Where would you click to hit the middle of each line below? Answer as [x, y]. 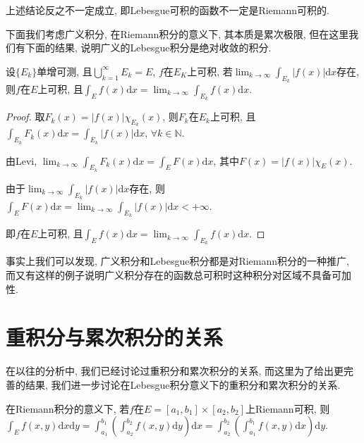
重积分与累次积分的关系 [115, 337]
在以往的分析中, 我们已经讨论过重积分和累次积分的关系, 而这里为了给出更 [175, 371]
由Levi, [22, 160]
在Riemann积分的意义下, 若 [68, 408]
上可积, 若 [210, 71]
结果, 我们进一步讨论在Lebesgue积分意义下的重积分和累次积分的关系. [183, 384]
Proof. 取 [25, 117]
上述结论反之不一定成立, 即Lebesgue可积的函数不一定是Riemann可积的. [168, 10]
